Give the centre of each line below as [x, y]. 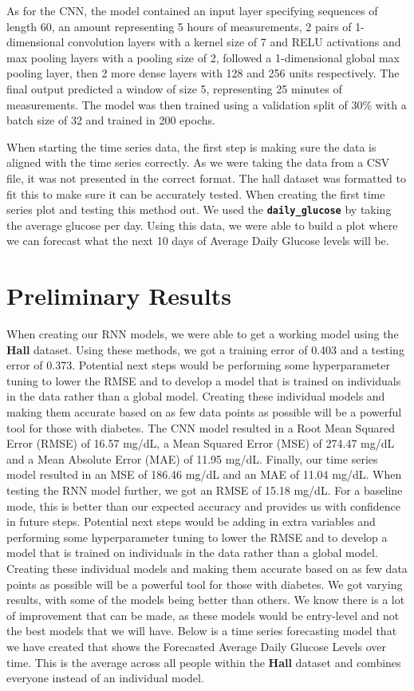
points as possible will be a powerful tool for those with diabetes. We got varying [205, 584]
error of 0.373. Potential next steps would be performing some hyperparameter [199, 365]
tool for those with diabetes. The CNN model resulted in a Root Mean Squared [201, 427]
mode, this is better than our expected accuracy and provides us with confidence [203, 505]
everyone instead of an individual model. [105, 678]
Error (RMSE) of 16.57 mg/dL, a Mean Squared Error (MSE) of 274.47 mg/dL [201, 443]
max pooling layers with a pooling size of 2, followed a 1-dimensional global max [203, 57]
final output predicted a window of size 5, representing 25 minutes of [174, 88]
